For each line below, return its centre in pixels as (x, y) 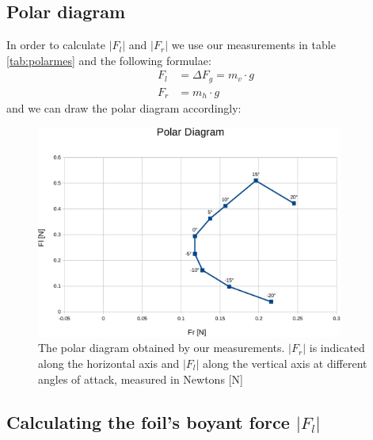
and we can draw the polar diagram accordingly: (124, 108)
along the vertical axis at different (285, 363)
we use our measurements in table (253, 45)
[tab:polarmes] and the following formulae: (109, 60)
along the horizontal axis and (109, 363)
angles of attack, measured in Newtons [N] (141, 379)
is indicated (337, 348)
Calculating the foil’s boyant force (148, 421)
